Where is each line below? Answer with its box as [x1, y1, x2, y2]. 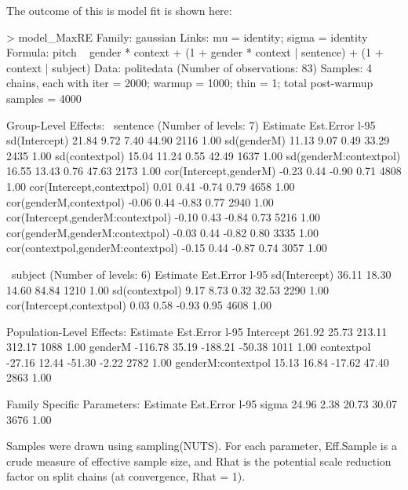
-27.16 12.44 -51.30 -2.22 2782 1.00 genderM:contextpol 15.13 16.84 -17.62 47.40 [6, 353, 389, 370]
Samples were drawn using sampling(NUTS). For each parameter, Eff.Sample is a [6, 437, 397, 454]
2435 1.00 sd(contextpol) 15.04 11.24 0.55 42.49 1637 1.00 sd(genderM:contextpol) [6, 147, 401, 163]
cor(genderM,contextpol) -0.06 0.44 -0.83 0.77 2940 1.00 [6, 193, 274, 210]
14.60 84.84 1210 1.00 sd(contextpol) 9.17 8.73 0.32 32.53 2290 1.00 [6, 281, 330, 298]
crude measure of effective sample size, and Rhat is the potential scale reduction [6, 452, 392, 469]
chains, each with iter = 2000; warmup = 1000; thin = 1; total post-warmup [6, 75, 373, 91]
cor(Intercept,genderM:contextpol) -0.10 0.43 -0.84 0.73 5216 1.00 [6, 209, 320, 225]
